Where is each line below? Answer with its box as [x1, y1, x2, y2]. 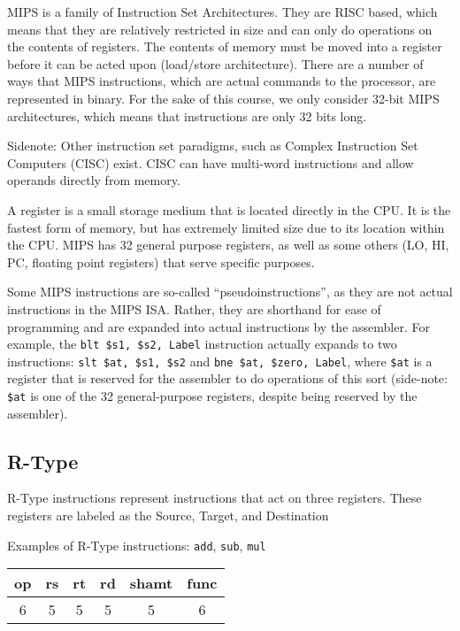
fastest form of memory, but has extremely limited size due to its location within [7, 218, 445, 236]
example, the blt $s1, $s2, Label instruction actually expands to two [7, 335, 397, 353]
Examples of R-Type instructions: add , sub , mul [7, 535, 266, 554]
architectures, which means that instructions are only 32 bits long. [7, 106, 367, 125]
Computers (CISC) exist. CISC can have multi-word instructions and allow [7, 153, 414, 172]
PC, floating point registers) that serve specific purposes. [7, 252, 315, 271]
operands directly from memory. [7, 171, 180, 189]
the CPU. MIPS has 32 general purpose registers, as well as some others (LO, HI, [7, 235, 449, 254]
